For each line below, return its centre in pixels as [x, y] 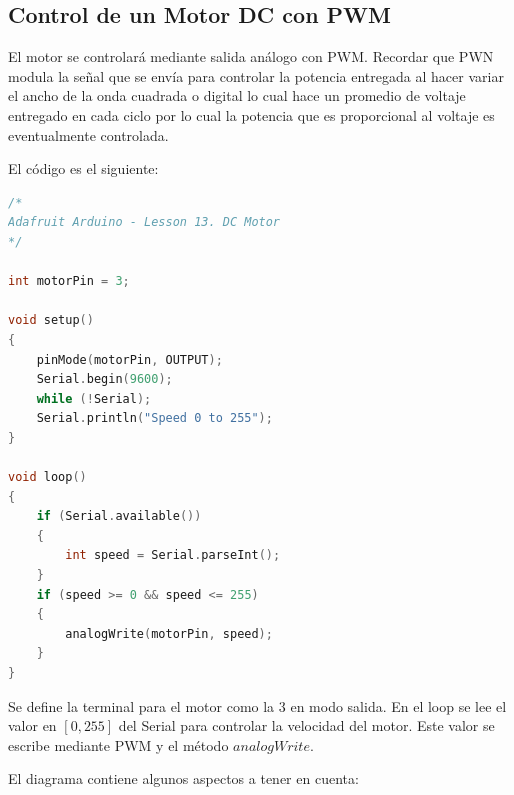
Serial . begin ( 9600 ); [104, 379]
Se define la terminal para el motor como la [141, 705]
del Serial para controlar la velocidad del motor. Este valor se [306, 725]
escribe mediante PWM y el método [118, 744]
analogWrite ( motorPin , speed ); [169, 633]
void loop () [47, 477]
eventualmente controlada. [88, 134]
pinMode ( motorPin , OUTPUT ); [129, 359]
